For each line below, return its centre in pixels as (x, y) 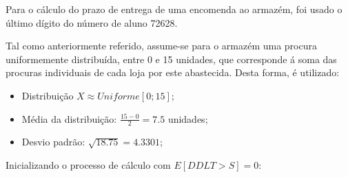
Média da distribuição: (69, 118)
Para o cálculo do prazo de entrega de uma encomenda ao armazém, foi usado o (174, 9)
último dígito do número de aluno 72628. (92, 22)
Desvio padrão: (53, 142)
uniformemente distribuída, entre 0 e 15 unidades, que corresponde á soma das (171, 59)
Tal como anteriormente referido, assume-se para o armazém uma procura (161, 46)
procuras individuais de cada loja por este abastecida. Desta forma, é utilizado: (173, 72)
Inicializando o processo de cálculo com (88, 164)
